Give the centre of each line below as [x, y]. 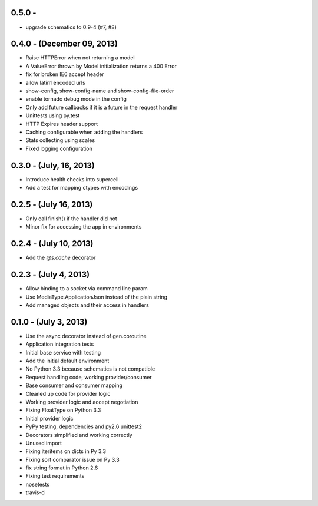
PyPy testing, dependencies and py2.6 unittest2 [84, 426]
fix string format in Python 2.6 [62, 468]
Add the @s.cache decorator [61, 258]
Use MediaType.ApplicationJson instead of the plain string [97, 297]
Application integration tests [60, 344]
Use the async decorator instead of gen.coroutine [86, 336]
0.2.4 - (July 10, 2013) [52, 244]
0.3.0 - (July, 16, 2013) [53, 165]
